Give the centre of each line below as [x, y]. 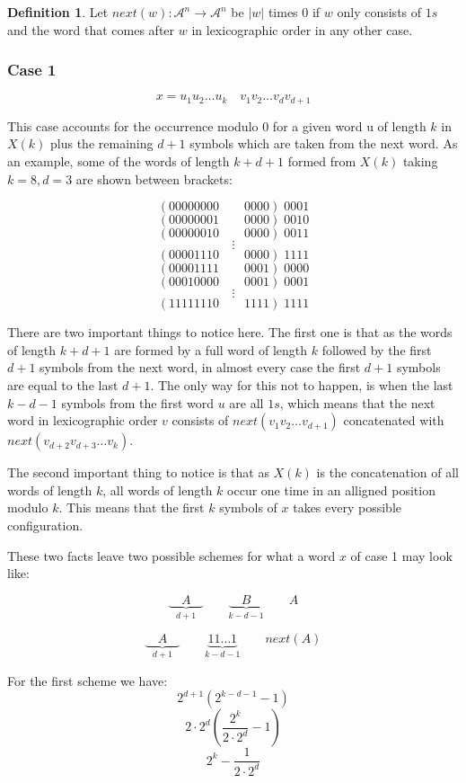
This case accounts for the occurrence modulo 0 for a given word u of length [217, 125]
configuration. [45, 525]
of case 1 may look [401, 555]
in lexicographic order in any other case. [302, 29]
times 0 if [294, 12]
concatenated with [394, 420]
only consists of [379, 12]
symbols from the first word [138, 402]
